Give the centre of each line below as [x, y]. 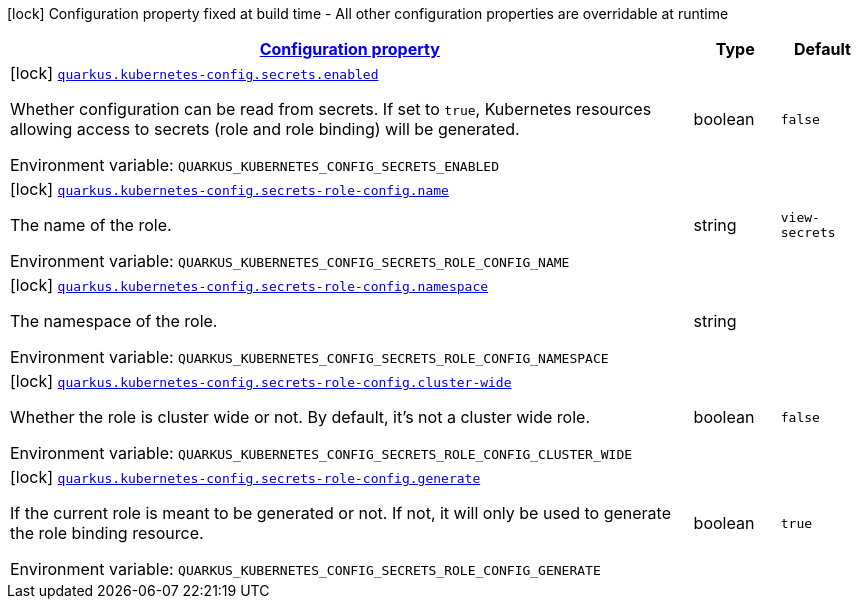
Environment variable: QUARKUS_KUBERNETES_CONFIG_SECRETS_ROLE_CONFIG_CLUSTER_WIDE [321, 453]
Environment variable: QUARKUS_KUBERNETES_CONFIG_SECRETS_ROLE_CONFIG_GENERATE [305, 569]
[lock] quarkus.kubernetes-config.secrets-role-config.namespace [249, 285]
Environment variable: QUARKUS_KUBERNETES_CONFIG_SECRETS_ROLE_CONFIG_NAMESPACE [309, 357]
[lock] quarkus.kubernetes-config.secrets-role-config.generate [245, 477]
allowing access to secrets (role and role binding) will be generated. [265, 129]
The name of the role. [91, 225]
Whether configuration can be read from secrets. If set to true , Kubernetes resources [331, 109]
